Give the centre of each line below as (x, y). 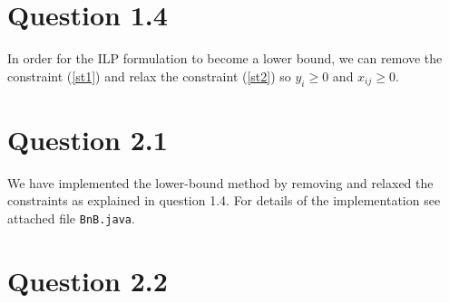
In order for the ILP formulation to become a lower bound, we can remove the (225, 58)
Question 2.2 (88, 280)
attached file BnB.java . (71, 218)
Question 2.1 (88, 139)
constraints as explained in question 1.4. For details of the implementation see (224, 200)
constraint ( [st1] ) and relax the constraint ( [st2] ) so (149, 76)
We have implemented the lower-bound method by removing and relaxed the (220, 182)
